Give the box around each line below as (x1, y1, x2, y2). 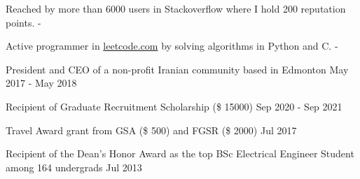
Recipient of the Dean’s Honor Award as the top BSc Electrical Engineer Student (6, 146, 354, 161)
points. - (6, 15, 41, 29)
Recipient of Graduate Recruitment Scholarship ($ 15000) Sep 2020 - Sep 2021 (6, 99, 342, 113)
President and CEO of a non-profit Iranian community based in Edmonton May (6, 62, 349, 76)
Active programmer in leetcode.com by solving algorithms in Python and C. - (6, 38, 338, 53)
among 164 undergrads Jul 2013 (6, 159, 142, 174)
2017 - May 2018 (6, 76, 77, 90)
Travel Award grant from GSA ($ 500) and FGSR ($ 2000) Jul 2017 (6, 122, 297, 137)
